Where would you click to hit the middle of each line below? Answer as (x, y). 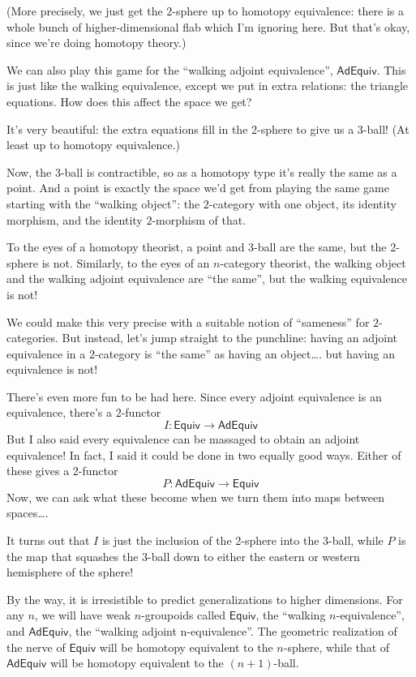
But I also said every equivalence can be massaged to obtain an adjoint (183, 439)
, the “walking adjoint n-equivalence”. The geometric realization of (233, 631)
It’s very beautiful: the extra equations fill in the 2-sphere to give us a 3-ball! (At (208, 129)
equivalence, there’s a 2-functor (84, 412)
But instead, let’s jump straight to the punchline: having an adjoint (230, 338)
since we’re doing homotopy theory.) (96, 43)
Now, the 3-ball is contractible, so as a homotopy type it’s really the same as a (202, 171)
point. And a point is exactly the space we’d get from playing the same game (198, 188)
